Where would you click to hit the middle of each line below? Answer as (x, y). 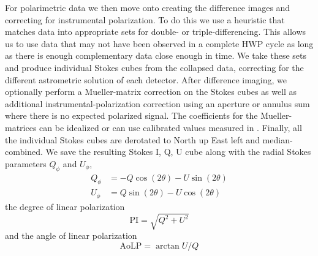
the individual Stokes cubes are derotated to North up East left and (132, 139)
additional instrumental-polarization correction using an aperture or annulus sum (157, 103)
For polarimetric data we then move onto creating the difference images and (148, 7)
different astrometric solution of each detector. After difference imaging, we (146, 79)
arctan (167, 246)
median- (278, 139)
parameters (26, 163)
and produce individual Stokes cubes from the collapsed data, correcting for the (154, 67)
